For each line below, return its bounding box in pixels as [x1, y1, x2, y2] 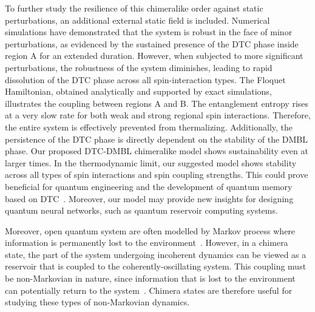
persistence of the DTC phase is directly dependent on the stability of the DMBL [5, 132, 308, 145]
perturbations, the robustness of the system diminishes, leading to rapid [5, 61, 273, 73]
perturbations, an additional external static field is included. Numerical [5, 13, 270, 26]
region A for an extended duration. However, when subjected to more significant [5, 49, 303, 62]
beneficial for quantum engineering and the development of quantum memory [5, 180, 293, 192]
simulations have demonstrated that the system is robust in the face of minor [5, 25, 293, 38]
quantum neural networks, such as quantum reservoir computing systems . [5, 204, 278, 217]
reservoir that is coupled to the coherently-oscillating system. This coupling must [5, 260, 307, 273]
